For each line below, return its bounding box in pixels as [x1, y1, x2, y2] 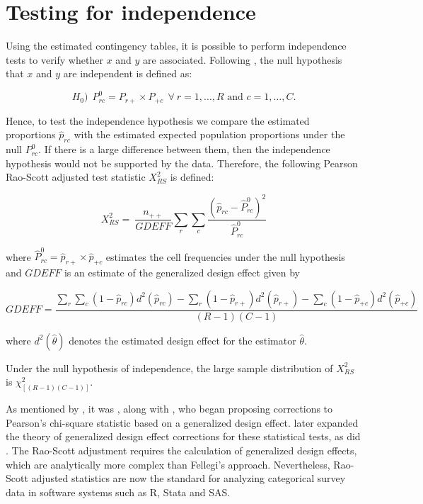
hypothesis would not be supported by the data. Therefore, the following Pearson [6, 155, 358, 170]
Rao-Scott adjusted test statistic [6, 169, 146, 184]
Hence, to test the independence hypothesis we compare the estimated [6, 113, 310, 128]
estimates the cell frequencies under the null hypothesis [105, 249, 345, 264]
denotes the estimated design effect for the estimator [69, 332, 296, 347]
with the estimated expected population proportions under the [74, 127, 345, 142]
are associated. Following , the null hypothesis [143, 52, 342, 67]
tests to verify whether [6, 52, 103, 67]
